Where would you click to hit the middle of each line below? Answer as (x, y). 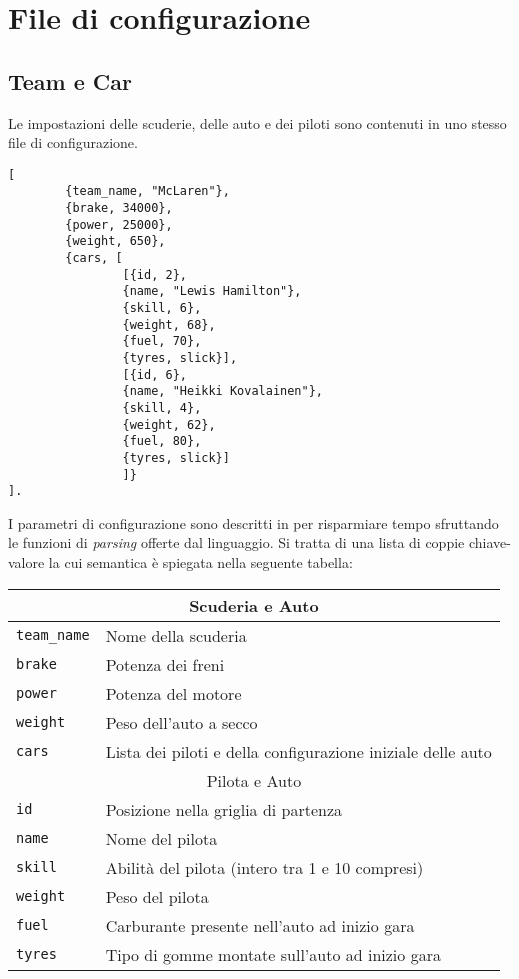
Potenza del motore (173, 693)
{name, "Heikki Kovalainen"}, (222, 391)
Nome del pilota (161, 838)
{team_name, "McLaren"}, (147, 191)
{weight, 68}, (169, 324)
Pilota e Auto (254, 780)
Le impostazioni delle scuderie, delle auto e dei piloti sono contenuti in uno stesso (257, 122)
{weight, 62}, (169, 424)
